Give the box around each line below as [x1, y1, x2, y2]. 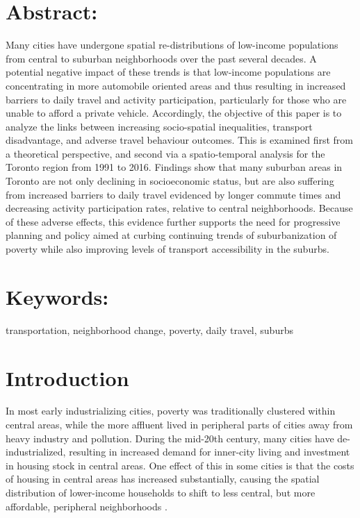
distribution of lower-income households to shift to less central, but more [6, 485, 316, 500]
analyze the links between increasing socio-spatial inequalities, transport [6, 119, 313, 133]
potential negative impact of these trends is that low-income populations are [6, 65, 331, 79]
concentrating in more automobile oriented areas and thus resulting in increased [6, 78, 346, 92]
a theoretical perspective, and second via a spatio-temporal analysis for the [6, 146, 325, 160]
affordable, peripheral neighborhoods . [6, 499, 167, 513]
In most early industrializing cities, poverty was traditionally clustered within [6, 403, 336, 418]
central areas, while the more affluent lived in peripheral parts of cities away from [6, 417, 353, 432]
